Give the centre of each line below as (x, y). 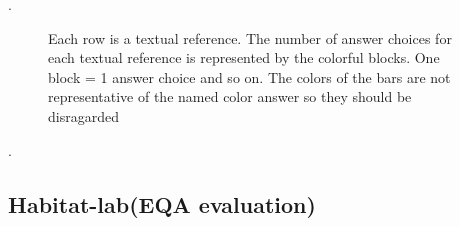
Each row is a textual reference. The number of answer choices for (250, 37)
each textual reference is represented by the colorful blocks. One (244, 57)
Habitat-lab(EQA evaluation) (162, 203)
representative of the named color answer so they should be (230, 96)
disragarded (83, 115)
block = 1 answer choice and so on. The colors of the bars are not (249, 76)
